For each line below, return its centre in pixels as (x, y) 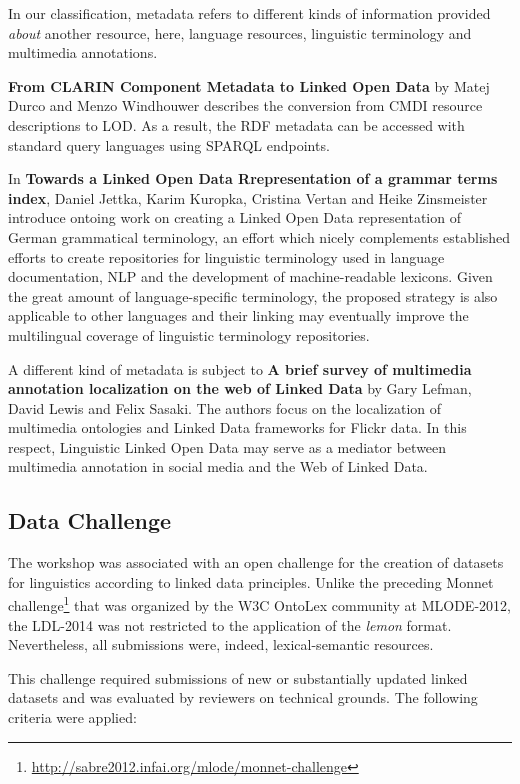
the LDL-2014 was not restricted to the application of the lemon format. (230, 624)
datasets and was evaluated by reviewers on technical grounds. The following (243, 697)
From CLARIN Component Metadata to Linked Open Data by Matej (249, 85)
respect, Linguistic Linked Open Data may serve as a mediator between (227, 446)
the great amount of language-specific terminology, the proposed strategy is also (253, 295)
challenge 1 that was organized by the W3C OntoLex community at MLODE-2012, (259, 604)
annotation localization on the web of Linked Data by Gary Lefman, (240, 388)
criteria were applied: (72, 717)
